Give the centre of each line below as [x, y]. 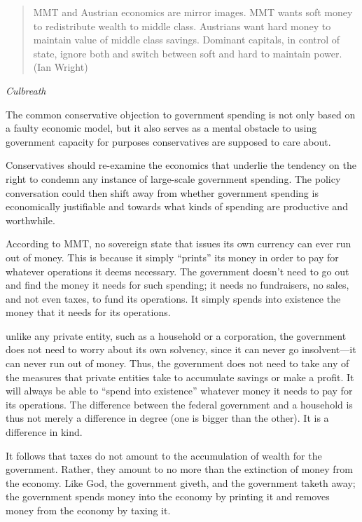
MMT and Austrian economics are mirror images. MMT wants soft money [193, 12]
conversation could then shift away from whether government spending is [162, 192]
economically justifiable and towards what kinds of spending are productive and [177, 206]
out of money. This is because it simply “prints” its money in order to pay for [172, 257]
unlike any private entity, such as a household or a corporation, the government [176, 335]
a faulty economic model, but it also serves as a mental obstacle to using [161, 128]
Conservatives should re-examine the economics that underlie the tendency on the [181, 165]
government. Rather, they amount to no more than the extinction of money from [179, 469]
